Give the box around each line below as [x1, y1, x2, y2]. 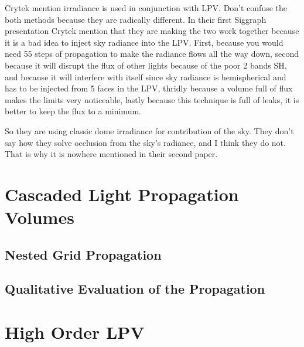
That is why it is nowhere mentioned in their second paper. [5, 148, 218, 160]
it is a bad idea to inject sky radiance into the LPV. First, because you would [5, 36, 283, 48]
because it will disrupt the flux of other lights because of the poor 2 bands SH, [5, 59, 287, 71]
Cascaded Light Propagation [5, 182, 239, 206]
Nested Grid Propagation [5, 245, 162, 263]
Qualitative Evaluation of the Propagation [5, 280, 265, 298]
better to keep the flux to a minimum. [5, 105, 141, 117]
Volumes [5, 205, 74, 229]
